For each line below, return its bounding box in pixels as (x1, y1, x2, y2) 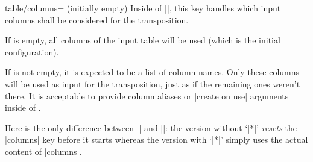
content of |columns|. (5, 145, 82, 157)
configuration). (5, 45, 59, 58)
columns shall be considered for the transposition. (5, 13, 189, 26)
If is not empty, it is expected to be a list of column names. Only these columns (5, 66, 300, 78)
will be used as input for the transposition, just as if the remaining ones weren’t (5, 77, 300, 90)
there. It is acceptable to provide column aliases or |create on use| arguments (5, 89, 289, 102)
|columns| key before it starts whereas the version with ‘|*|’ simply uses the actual (5, 133, 308, 146)
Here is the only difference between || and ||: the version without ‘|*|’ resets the (5, 121, 297, 134)
